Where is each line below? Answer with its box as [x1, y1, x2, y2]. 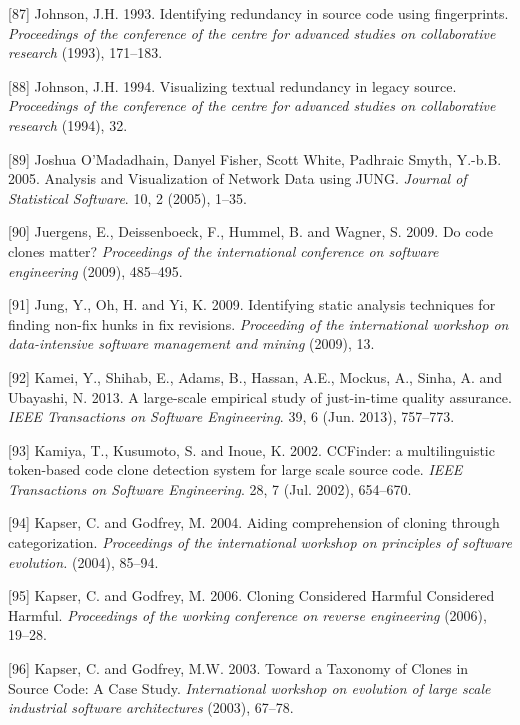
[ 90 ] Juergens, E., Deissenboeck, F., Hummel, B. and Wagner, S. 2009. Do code [8, 221, 493, 242]
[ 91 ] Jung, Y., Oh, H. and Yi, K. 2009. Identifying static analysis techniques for [8, 294, 496, 315]
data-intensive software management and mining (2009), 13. [8, 333, 375, 354]
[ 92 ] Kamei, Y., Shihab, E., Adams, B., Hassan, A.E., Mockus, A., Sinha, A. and [8, 366, 503, 387]
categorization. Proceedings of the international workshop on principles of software [8, 532, 512, 553]
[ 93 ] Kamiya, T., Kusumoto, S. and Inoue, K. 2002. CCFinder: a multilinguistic [8, 439, 495, 460]
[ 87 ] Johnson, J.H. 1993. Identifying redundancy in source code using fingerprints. [8, 3, 509, 23]
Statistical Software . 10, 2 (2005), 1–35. [8, 187, 247, 208]
